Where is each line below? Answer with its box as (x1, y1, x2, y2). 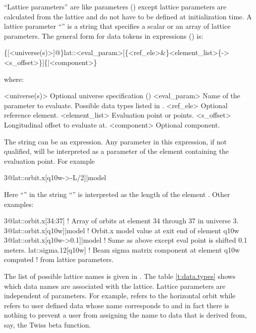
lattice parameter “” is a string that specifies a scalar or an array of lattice (4, 21, 231, 31)
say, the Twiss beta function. (4, 320, 91, 330)
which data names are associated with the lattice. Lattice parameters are (4, 280, 226, 291)
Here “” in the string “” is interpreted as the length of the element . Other (4, 189, 230, 199)
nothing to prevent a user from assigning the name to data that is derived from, (4, 310, 247, 320)
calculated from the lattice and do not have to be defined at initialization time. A (4, 11, 252, 21)
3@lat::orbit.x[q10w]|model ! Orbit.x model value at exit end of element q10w (4, 225, 239, 235)
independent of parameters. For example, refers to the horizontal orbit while (4, 290, 236, 301)
